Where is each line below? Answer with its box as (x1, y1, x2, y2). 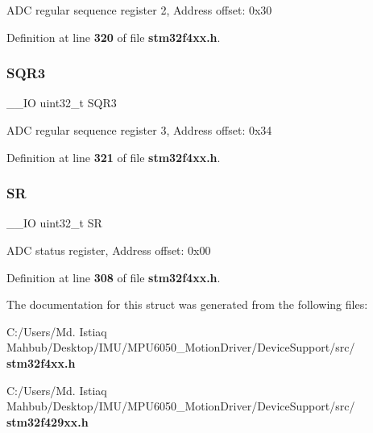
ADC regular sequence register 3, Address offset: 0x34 (6, 122, 272, 138)
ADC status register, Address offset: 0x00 (6, 242, 211, 258)
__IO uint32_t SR (6, 214, 102, 231)
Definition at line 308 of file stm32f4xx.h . (6, 269, 221, 285)
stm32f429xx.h (6, 413, 89, 430)
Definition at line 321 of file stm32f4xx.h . (6, 148, 221, 165)
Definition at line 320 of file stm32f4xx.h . (6, 28, 221, 45)
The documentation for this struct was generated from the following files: (6, 296, 368, 313)
